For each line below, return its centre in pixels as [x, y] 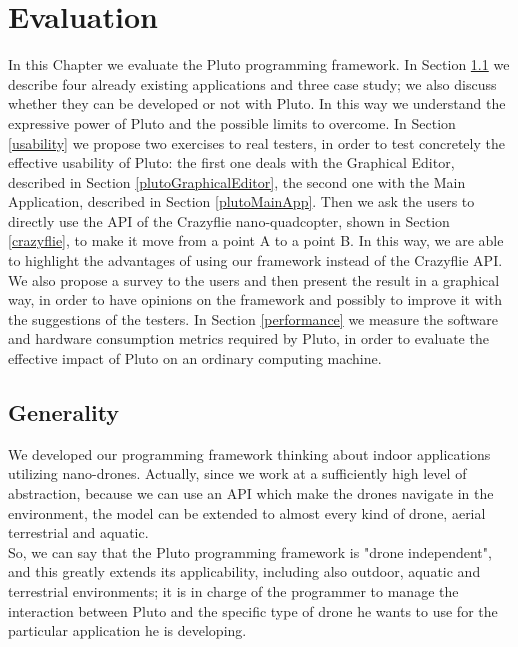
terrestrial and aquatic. [78, 532]
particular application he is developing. [127, 630]
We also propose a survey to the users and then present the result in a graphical [254, 279]
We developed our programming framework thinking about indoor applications [249, 453]
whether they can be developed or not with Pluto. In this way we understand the [257, 103]
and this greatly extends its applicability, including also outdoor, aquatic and [244, 571]
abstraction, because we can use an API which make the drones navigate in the [251, 493]
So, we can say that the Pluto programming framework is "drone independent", [250, 551]
